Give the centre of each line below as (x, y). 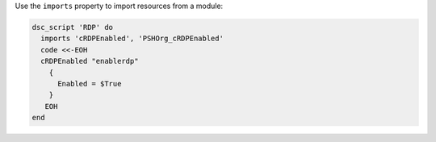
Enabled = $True (90, 84)
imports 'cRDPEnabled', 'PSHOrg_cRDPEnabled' (132, 39)
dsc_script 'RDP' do (72, 27)
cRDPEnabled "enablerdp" (90, 61)
